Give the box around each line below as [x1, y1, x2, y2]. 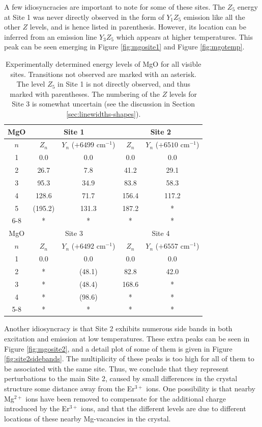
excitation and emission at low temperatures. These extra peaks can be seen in [4, 333, 250, 344]
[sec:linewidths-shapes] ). [66, 108, 141, 119]
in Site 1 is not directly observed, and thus [57, 78, 190, 89]
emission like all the [183, 11, 245, 22]
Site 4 [152, 228, 170, 238]
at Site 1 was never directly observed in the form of [4, 11, 164, 22]
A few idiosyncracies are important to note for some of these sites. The [4, 2, 225, 12]
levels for [169, 88, 197, 99]
